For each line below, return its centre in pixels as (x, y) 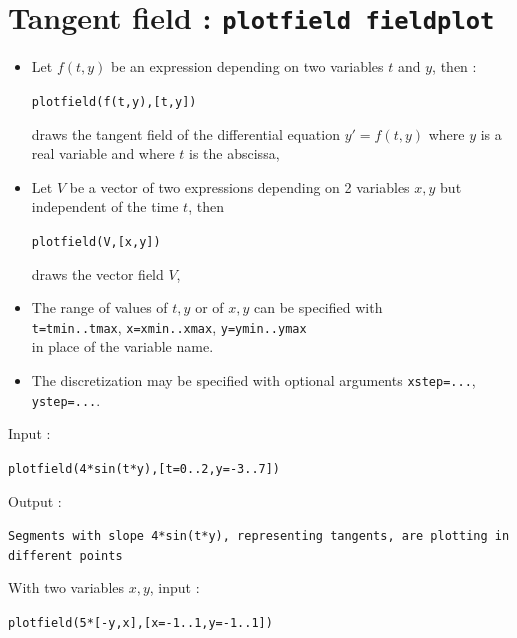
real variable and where (103, 153)
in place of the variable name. (122, 346)
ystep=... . (66, 399)
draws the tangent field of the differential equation (185, 133)
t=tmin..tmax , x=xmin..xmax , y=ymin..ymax (169, 326)
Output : (35, 500)
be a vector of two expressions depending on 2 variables (239, 186)
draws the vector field (97, 273)
